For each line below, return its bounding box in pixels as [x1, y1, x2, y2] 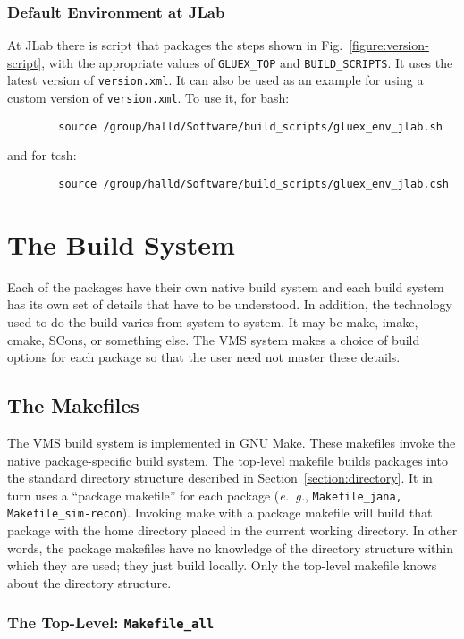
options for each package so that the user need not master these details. [7, 348, 401, 366]
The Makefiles [7, 391, 139, 419]
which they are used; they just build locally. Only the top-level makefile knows [7, 556, 437, 575]
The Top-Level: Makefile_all [7, 611, 215, 634]
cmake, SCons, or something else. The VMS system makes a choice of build [7, 330, 420, 349]
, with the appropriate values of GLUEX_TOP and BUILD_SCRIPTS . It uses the [41, 53, 453, 71]
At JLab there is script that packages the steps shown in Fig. [7, 36, 343, 55]
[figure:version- [349, 36, 429, 55]
